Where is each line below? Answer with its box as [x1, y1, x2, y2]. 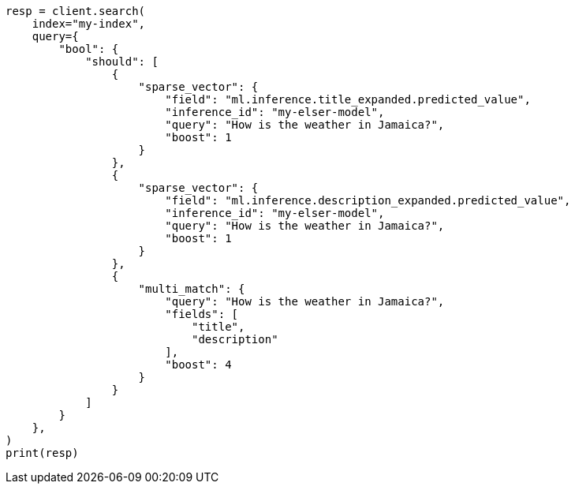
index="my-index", [32, 17, 146, 30]
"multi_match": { [138, 282, 245, 295]
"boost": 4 [165, 358, 232, 371]
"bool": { [58, 43, 119, 55]
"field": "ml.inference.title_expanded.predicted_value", [165, 93, 531, 106]
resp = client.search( [6, 5, 146, 17]
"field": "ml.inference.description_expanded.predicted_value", [165, 194, 571, 207]
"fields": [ [165, 308, 239, 320]
